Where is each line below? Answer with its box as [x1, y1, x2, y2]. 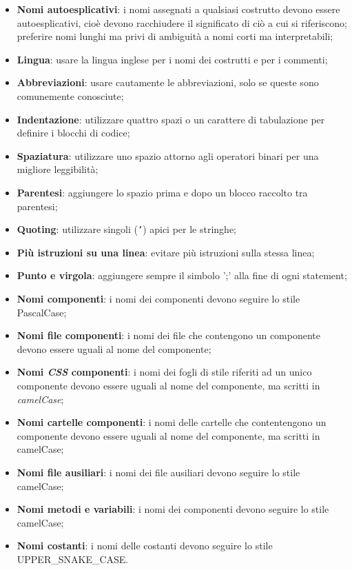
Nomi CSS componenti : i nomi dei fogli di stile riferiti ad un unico [17, 365, 312, 379]
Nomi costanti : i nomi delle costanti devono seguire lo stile [17, 538, 273, 553]
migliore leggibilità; [17, 162, 99, 176]
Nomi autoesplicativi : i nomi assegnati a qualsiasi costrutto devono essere [17, 2, 340, 16]
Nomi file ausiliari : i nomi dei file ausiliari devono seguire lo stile [17, 465, 300, 479]
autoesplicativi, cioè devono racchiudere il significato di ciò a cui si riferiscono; [17, 15, 347, 30]
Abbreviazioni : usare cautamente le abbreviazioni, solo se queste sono [17, 75, 319, 90]
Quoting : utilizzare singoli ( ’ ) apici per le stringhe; [17, 222, 237, 236]
